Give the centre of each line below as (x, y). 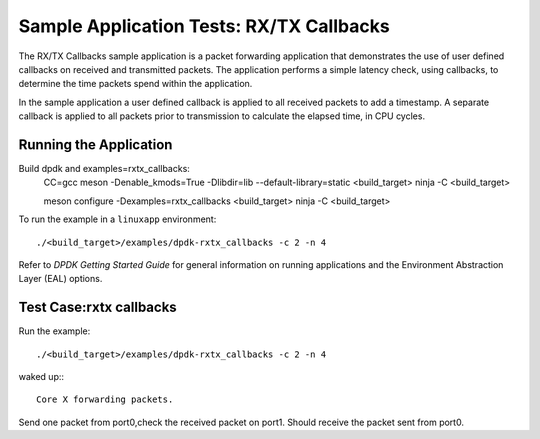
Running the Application (95, 144)
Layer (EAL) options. (60, 279)
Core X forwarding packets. (105, 399)
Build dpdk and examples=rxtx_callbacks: (104, 169)
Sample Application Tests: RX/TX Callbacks (204, 26)
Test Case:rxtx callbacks (97, 307)
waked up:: (41, 377)
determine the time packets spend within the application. (135, 84)
